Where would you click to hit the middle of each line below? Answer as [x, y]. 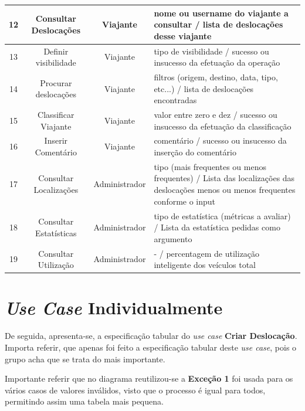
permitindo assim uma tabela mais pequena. [84, 401]
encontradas [175, 100]
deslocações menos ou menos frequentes [225, 190]
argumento [173, 238]
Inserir [56, 140]
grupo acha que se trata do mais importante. [85, 359]
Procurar [56, 82]
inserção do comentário [195, 152]
